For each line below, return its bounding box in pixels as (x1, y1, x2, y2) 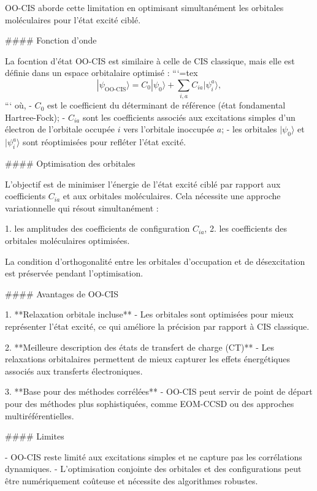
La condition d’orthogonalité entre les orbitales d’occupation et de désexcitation (5, 254, 305, 267)
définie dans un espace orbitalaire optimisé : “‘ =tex (5, 66, 198, 79)
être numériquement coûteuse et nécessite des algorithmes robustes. (5, 474, 258, 487)
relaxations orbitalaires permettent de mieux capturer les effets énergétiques (5, 352, 290, 365)
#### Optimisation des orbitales (5, 157, 136, 170)
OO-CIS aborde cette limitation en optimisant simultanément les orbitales (5, 1, 284, 13)
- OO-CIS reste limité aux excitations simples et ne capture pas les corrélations (5, 450, 302, 463)
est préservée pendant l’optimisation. (5, 267, 143, 280)
